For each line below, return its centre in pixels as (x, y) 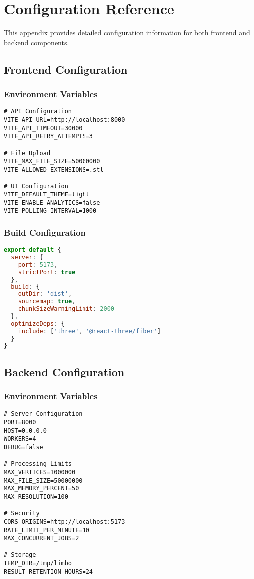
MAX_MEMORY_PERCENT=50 (42, 489)
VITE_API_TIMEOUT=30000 (43, 128)
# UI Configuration (36, 186)
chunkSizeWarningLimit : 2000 (66, 309)
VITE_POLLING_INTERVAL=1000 (50, 211)
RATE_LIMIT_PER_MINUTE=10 (47, 530)
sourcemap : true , (47, 302)
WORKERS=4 (20, 439)
